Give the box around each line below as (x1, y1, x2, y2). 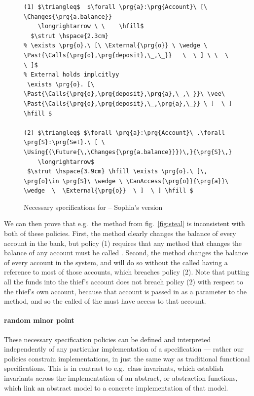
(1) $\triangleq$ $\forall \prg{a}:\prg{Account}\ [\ (24, 3, 208, 10)
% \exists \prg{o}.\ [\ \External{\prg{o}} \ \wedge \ (24, 42, 208, 49)
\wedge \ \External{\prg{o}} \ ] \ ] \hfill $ (24, 187, 193, 195)
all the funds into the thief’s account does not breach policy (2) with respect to (4, 277, 243, 287)
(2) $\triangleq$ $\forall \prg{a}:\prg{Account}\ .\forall (24, 129, 225, 136)
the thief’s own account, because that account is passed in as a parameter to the (4, 286, 247, 296)
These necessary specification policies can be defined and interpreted (4, 334, 211, 344)
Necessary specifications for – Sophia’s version (24, 201, 163, 212)
